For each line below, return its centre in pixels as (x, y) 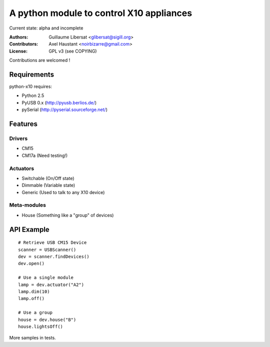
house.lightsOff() (41, 326)
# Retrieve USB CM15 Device (52, 243)
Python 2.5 (33, 95)
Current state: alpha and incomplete (46, 28)
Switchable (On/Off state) (48, 178)
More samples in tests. (32, 338)
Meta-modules (28, 205)
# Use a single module (46, 278)
